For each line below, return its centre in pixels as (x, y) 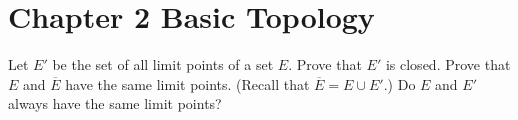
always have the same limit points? (115, 103)
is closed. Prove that (448, 64)
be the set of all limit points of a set (163, 64)
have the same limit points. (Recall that (187, 83)
